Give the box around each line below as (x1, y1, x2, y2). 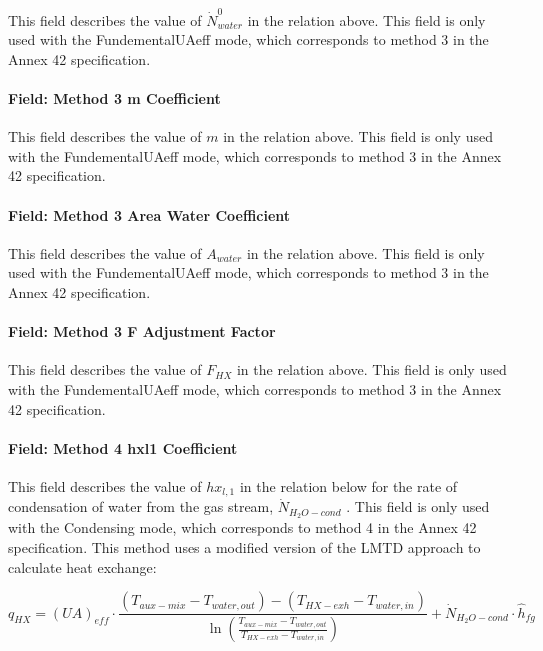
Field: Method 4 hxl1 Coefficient (8, 437, 238, 458)
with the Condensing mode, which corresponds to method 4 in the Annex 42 (8, 517, 477, 538)
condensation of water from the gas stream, (8, 496, 274, 517)
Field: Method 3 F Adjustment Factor (8, 321, 276, 342)
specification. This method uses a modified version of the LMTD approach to (8, 536, 481, 557)
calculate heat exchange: (8, 556, 157, 577)
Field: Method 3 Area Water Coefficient (8, 204, 291, 225)
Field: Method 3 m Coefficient (8, 88, 221, 109)
